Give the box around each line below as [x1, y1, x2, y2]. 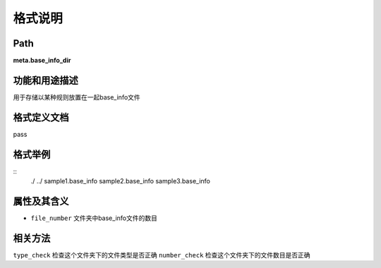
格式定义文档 [13, 111, 69, 123]
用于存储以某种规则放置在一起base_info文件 [13, 92, 140, 102]
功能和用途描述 [13, 74, 78, 86]
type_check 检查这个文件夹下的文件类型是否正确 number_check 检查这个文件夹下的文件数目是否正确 [13, 250, 310, 259]
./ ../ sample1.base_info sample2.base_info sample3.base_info [30, 177, 211, 185]
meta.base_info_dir [13, 56, 71, 65]
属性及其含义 [13, 195, 69, 207]
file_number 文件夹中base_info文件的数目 [30, 214, 158, 222]
